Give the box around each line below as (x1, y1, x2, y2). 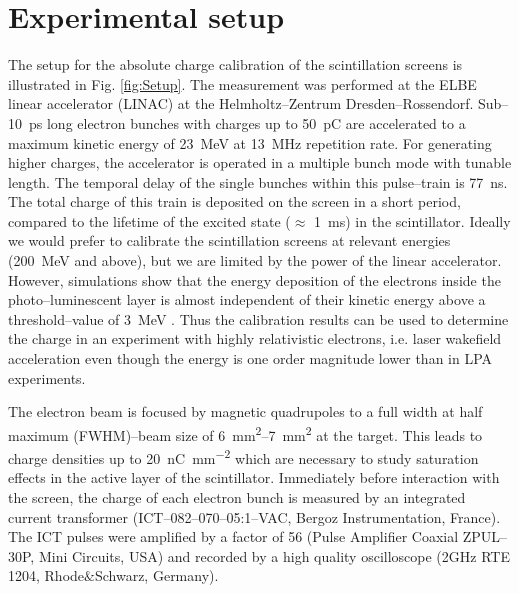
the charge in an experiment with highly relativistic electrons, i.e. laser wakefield (8, 328, 502, 349)
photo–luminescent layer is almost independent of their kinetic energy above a (8, 289, 486, 310)
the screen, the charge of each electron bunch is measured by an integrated (8, 486, 466, 507)
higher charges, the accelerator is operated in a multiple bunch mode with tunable (8, 152, 512, 173)
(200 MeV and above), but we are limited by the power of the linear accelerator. (8, 250, 502, 271)
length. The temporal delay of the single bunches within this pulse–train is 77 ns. (8, 171, 508, 192)
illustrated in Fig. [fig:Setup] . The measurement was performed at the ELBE (8, 73, 477, 94)
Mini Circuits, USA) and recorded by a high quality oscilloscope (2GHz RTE (38, 545, 510, 566)
